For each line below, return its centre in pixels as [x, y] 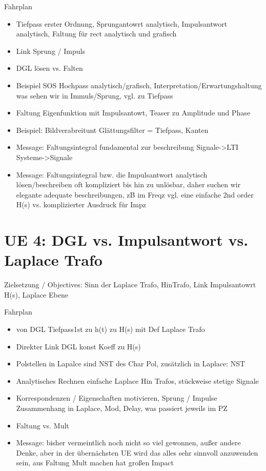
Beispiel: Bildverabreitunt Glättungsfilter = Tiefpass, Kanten [112, 130]
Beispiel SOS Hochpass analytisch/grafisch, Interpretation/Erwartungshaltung [139, 85]
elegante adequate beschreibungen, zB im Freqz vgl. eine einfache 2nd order [135, 194]
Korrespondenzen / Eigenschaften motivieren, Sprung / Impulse [117, 398]
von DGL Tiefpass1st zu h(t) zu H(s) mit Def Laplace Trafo [110, 329]
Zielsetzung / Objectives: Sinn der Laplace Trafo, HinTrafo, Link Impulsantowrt [130, 284]
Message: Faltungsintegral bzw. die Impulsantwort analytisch [112, 174]
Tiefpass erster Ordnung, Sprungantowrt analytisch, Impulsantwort [122, 23]
